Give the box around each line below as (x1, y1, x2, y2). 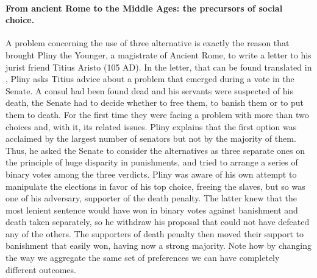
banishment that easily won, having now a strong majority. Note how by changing (5, 239, 312, 252)
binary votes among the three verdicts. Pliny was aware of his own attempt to (5, 167, 297, 180)
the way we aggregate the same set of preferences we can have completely (5, 251, 280, 264)
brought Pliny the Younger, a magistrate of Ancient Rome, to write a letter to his (5, 48, 312, 61)
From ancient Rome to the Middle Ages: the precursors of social (5, 1, 283, 14)
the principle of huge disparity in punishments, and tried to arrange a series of (5, 156, 298, 169)
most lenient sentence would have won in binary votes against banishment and (5, 203, 298, 216)
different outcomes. (5, 263, 76, 276)
